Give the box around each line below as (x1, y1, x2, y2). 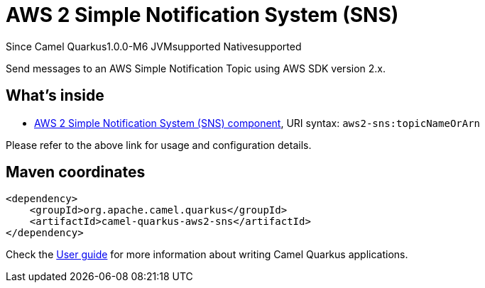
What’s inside (6, 87, 104, 105)
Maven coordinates (6, 163, 146, 182)
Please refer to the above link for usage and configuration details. (6, 138, 312, 151)
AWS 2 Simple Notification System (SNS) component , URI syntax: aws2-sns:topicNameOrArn (34, 116, 481, 129)
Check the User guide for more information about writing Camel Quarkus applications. (6, 248, 408, 261)
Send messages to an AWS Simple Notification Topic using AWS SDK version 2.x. (6, 62, 386, 74)
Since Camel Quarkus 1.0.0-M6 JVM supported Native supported (6, 40, 302, 52)
